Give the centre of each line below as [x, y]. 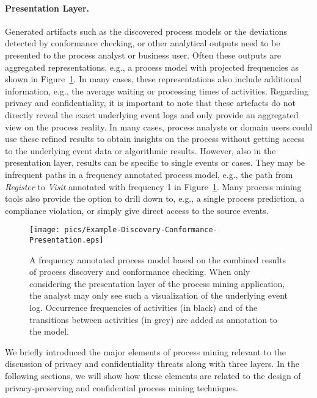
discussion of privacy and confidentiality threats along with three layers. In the [152, 364]
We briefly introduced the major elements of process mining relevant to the [146, 351]
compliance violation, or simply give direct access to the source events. [137, 210]
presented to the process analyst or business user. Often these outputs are [143, 55]
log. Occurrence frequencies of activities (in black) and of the [144, 307]
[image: [45, 230]
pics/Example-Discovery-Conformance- [141, 230]
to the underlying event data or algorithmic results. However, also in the [140, 150]
